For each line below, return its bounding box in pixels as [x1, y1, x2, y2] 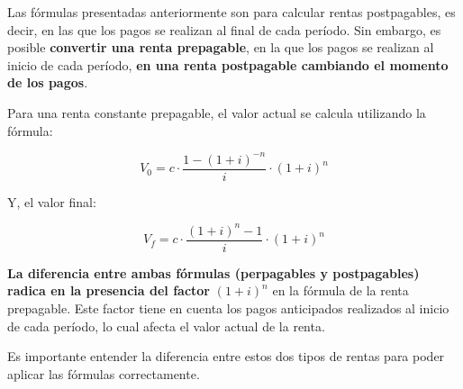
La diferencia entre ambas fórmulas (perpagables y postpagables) [7, 263, 420, 282]
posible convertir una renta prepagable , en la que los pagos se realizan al [7, 38, 434, 57]
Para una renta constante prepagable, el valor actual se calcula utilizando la [7, 103, 426, 122]
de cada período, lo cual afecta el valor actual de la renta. [7, 316, 325, 335]
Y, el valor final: [7, 192, 96, 211]
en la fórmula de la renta [272, 281, 409, 300]
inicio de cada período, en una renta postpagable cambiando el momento [7, 55, 449, 74]
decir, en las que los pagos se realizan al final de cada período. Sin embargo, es [7, 20, 441, 39]
